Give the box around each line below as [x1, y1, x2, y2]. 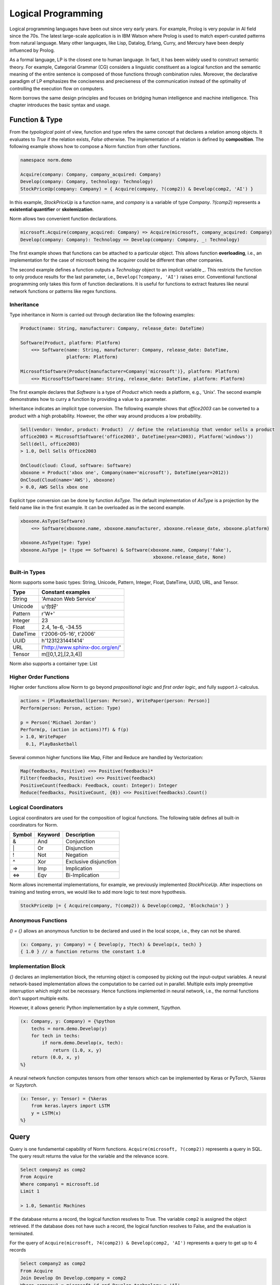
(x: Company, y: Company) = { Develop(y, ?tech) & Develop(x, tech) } [20, 941, 202, 947]
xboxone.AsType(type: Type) [20, 540, 91, 546]
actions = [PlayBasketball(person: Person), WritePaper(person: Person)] [20, 698, 210, 704]
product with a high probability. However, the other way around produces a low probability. [9, 413, 202, 419]
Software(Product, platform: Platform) [20, 340, 121, 345]
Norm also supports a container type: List [9, 660, 98, 667]
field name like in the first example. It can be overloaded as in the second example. [9, 504, 185, 511]
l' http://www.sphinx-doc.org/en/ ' [41, 644, 121, 651]
